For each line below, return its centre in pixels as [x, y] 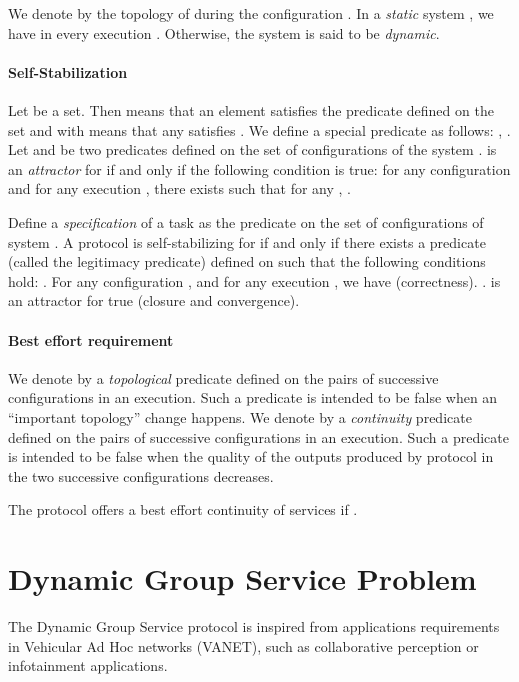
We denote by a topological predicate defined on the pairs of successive [223, 377]
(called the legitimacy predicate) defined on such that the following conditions [247, 261]
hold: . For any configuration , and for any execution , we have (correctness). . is [254, 280]
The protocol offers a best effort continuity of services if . [183, 509]
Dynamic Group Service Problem [242, 578]
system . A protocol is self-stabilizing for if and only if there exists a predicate [247, 241]
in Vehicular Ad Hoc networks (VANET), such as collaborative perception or [243, 645]
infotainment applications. [88, 665]
